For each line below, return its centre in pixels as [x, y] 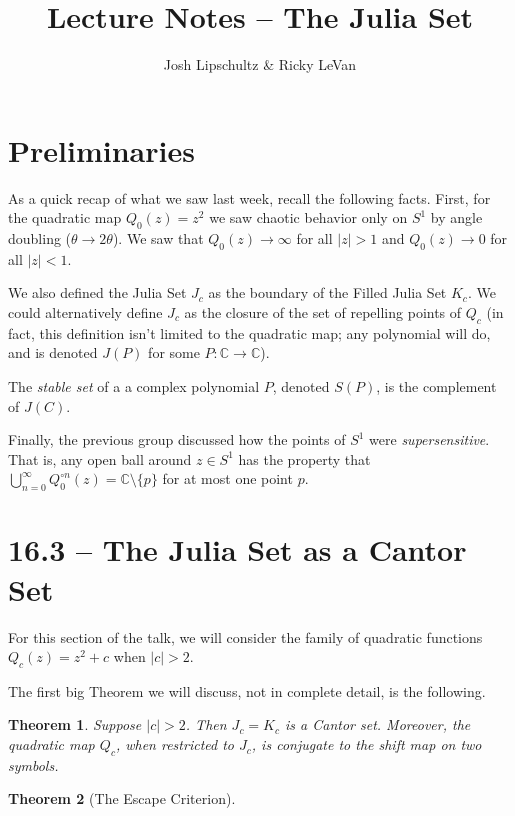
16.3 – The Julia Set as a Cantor [237, 549]
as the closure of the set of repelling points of [323, 312]
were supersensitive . [429, 439]
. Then [206, 724]
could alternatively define [85, 312]
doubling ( [40, 238]
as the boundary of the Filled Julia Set [327, 292]
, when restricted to [174, 744]
